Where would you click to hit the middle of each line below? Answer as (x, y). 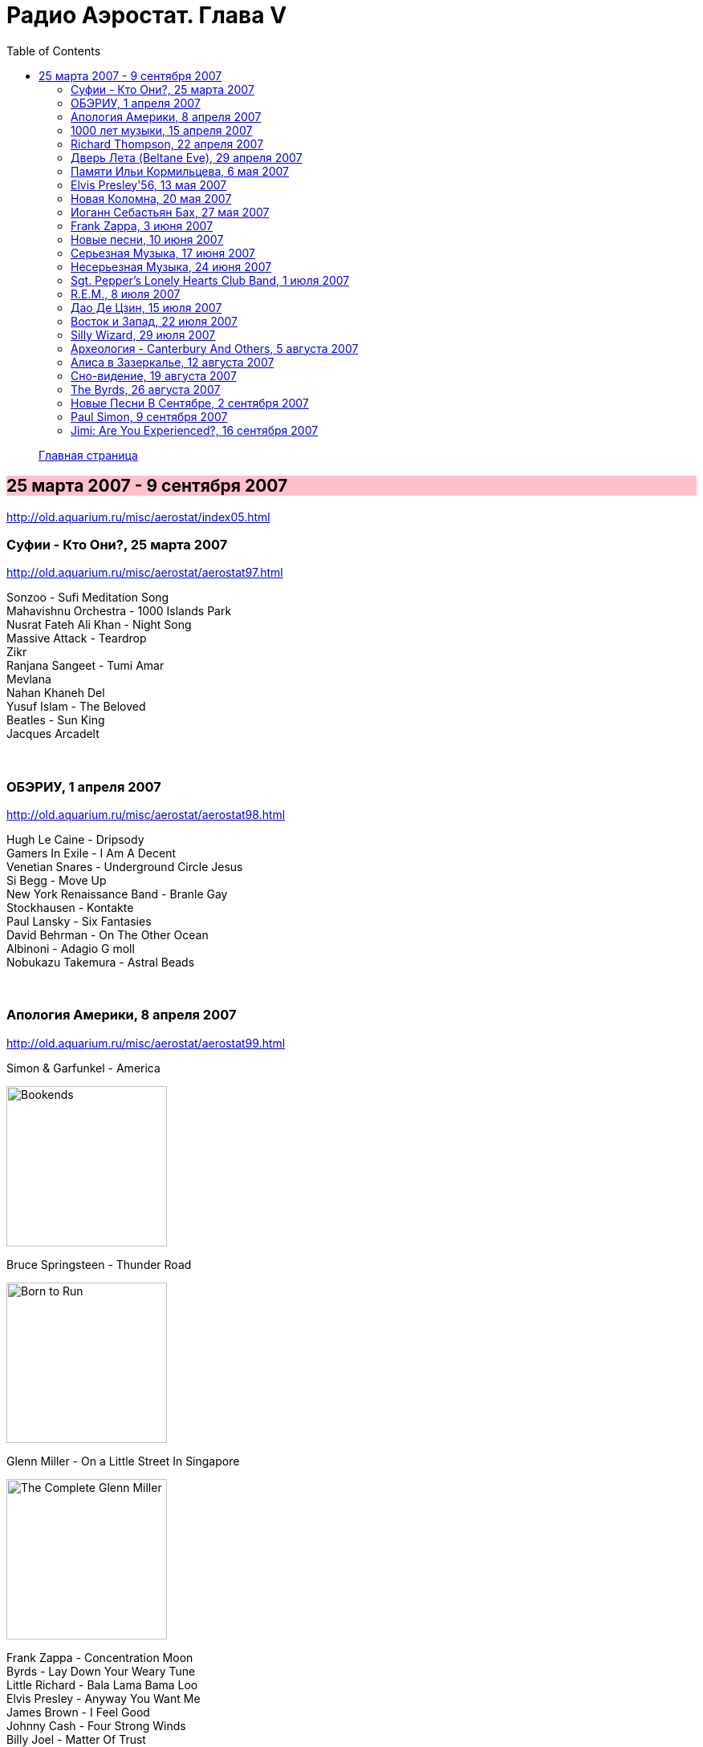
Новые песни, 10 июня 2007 (147, 239)
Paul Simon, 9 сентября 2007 (149, 416)
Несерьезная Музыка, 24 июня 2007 (171, 266)
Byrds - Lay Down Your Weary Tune (101, 1671)
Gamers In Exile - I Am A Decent (91, 853)
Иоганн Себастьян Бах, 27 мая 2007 (170, 212)
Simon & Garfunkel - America (83, 1068)
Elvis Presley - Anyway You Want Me (104, 1698)
